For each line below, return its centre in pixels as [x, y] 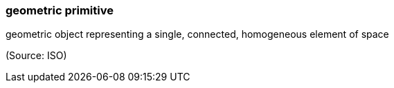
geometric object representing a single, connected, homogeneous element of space [197, 34]
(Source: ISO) [36, 56]
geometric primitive [60, 10]
